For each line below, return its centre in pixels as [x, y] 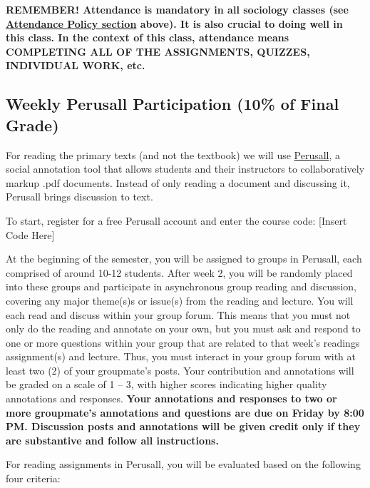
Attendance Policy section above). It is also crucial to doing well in [174, 23]
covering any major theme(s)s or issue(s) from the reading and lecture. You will [180, 300]
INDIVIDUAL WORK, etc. [76, 65]
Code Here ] [30, 234]
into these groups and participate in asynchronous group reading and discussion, [181, 286]
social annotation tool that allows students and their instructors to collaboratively [185, 169]
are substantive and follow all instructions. [112, 440]
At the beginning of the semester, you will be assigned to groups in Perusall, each [184, 259]
